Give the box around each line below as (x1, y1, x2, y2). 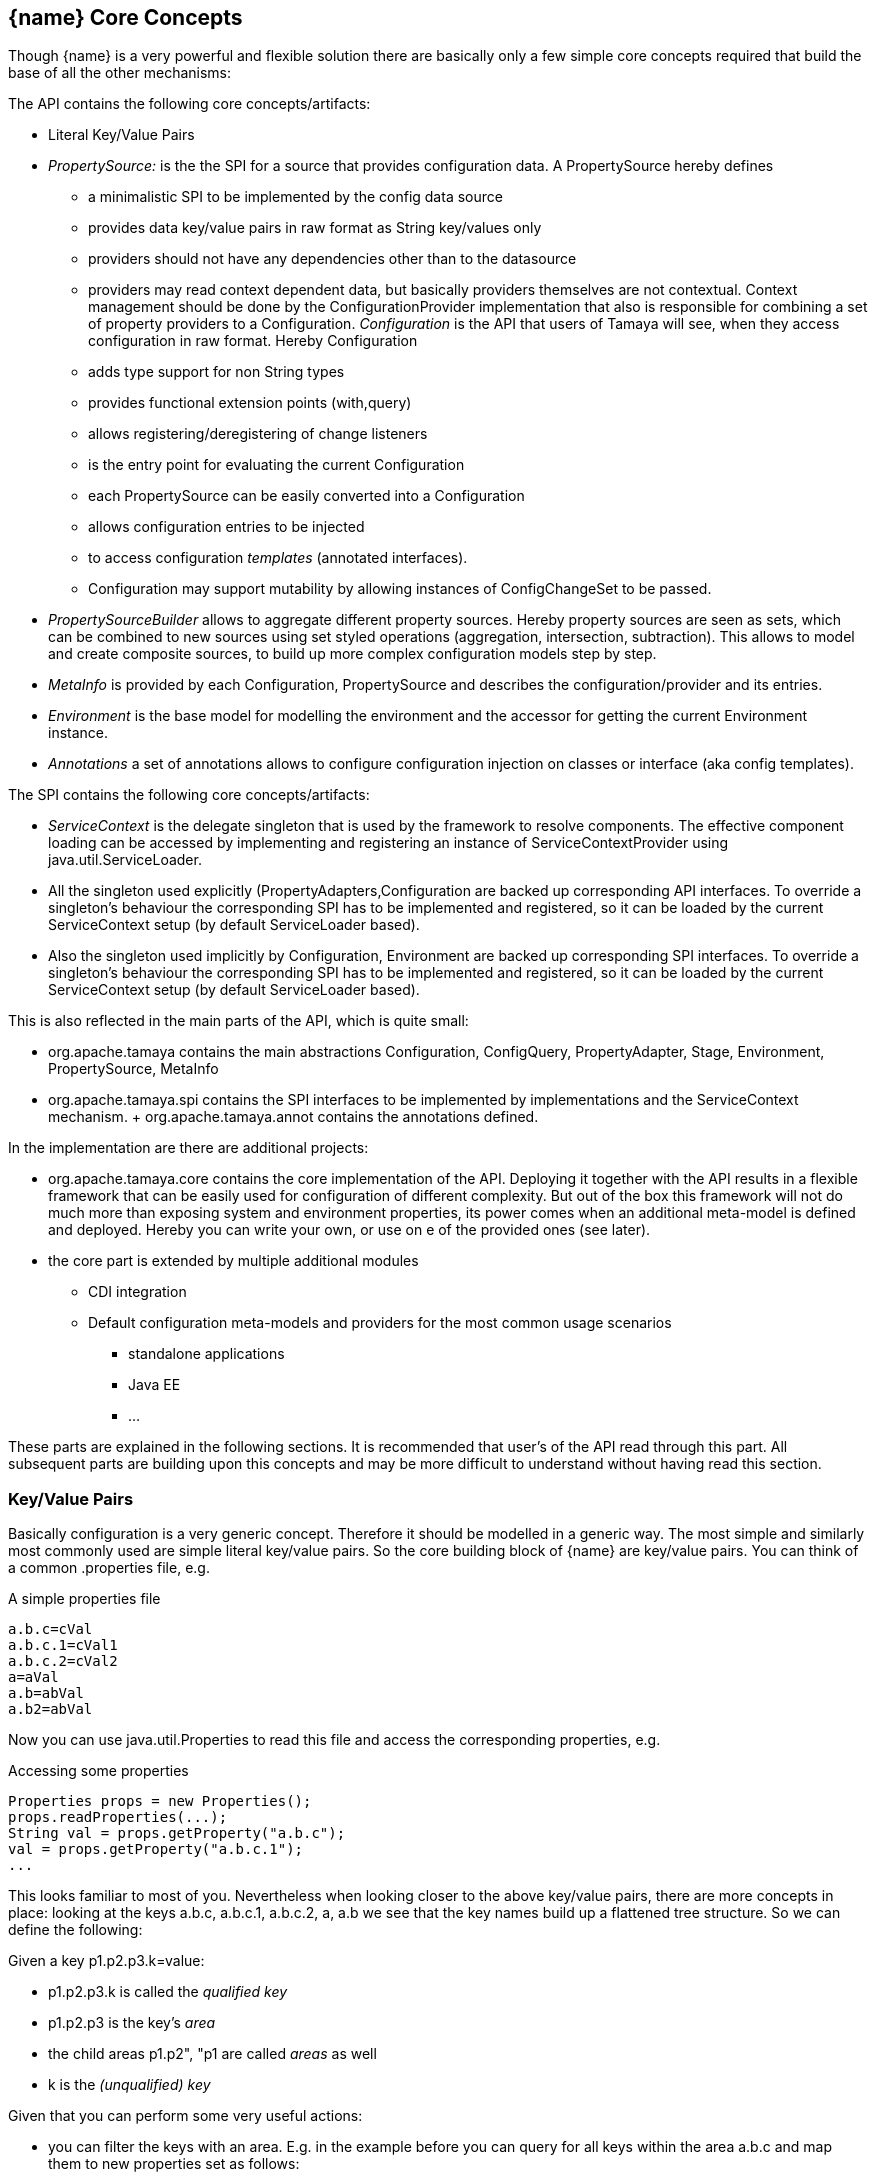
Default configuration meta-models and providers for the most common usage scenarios (88, 1314, 672, 1332)
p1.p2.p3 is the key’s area (48, 2014, 216, 2032)
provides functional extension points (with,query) (88, 394, 412, 412)
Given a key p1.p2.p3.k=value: (8, 1952, 205, 1970)
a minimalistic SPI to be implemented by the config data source (88, 188, 503, 206)
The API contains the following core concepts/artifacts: (8, 95, 371, 113)
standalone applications (128, 1345, 285, 1363)
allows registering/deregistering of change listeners (88, 425, 428, 443)
